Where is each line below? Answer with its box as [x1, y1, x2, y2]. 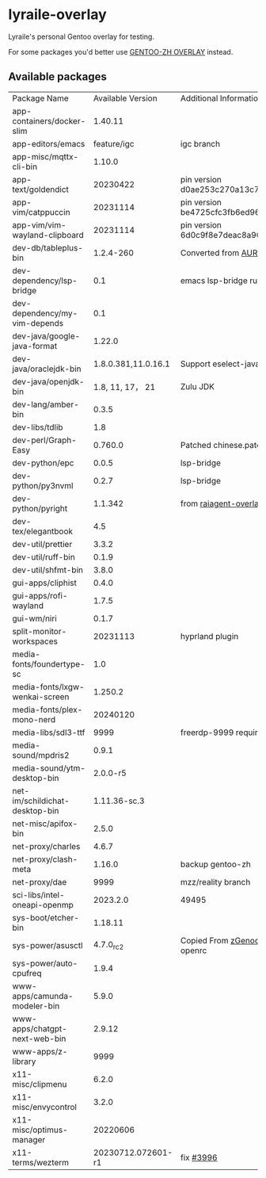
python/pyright [12, 503, 68, 514]
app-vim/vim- [12, 220, 66, 231]
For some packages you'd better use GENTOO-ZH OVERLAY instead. [8, 47, 234, 56]
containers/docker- [12, 115, 86, 126]
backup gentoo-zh [180, 859, 251, 870]
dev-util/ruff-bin [12, 551, 75, 562]
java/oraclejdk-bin [12, 363, 82, 374]
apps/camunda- [12, 990, 74, 1001]
